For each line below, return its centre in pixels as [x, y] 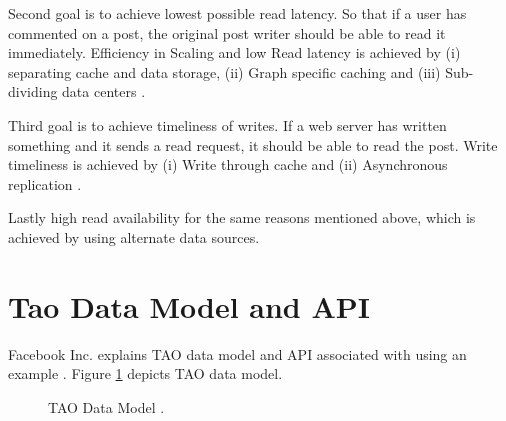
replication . [45, 183]
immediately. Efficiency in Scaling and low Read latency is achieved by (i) [234, 52]
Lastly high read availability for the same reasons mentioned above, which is [242, 217]
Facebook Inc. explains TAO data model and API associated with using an [237, 353]
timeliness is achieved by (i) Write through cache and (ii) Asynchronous [228, 164]
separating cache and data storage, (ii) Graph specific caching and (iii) [224, 71]
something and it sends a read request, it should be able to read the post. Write [253, 144]
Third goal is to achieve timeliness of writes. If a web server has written [227, 124]
